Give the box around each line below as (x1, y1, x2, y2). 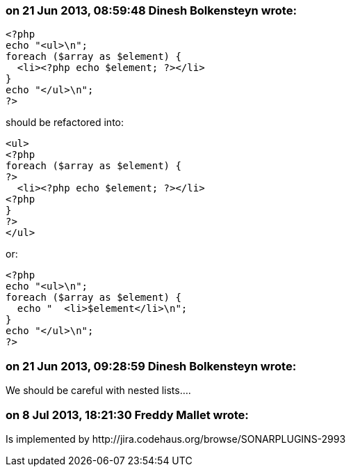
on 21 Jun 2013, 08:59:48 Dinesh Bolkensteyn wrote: (6, 3, 297, 17)
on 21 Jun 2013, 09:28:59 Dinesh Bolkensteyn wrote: (6, 359, 297, 373)
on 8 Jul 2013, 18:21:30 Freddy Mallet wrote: (6, 407, 249, 422)
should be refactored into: (6, 116, 124, 129)
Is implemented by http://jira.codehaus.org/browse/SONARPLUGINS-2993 (6, 432, 346, 445)
